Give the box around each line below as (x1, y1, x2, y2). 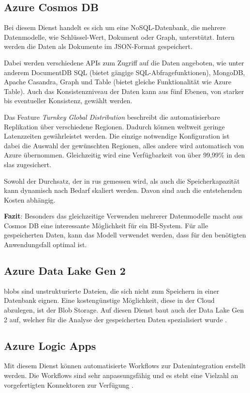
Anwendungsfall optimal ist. (4, 239, 87, 250)
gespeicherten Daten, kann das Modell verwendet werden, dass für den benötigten (4, 230, 246, 240)
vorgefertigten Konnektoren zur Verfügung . (4, 379, 133, 390)
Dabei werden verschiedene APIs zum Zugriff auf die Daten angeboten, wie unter (4, 57, 244, 67)
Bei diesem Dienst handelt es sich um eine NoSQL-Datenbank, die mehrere (4, 22, 226, 32)
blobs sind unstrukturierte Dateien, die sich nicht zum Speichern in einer (4, 285, 220, 296)
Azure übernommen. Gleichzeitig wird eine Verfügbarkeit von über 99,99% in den (4, 150, 245, 160)
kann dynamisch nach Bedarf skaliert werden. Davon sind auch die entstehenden (4, 185, 242, 195)
